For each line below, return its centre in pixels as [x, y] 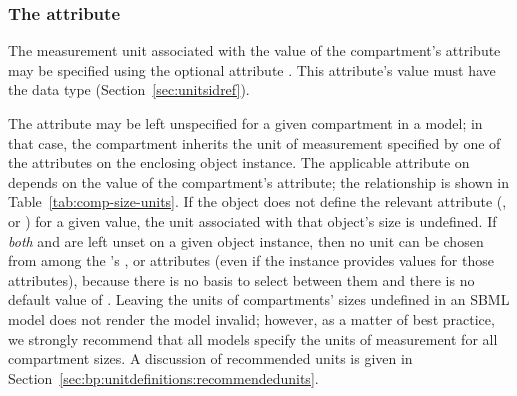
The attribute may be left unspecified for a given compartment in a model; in [245, 123]
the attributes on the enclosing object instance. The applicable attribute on [239, 162]
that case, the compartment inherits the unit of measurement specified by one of [254, 142]
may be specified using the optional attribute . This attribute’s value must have [252, 69]
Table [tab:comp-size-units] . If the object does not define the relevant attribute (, [257, 201]
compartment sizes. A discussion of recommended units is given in [210, 358]
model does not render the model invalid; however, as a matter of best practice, [251, 318]
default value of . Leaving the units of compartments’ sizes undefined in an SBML [259, 299]
